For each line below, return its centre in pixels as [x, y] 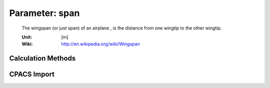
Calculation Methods [42, 58]
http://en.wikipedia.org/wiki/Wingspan [100, 44]
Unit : [27, 37]
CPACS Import [32, 74]
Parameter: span [44, 13]
